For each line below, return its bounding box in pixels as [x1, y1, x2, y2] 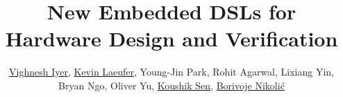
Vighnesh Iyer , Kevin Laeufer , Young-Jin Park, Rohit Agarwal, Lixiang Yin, [9, 64, 334, 79]
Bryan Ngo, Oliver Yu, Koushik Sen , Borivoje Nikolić [58, 78, 285, 92]
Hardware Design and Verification [5, 24, 338, 53]
